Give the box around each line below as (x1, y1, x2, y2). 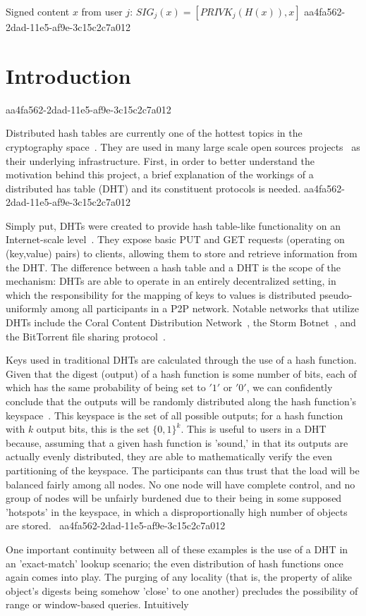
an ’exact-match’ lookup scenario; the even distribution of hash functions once (6, 555, 343, 570)
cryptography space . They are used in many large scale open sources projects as (6, 139, 360, 154)
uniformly (6, 301, 48, 316)
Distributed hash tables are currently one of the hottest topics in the (6, 125, 303, 140)
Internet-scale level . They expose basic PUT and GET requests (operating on (6, 232, 345, 247)
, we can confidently (246, 380, 333, 395)
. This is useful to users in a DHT (181, 421, 327, 436)
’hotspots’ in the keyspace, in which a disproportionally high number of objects (6, 504, 348, 519)
